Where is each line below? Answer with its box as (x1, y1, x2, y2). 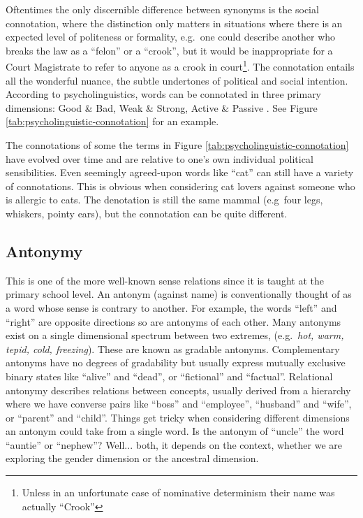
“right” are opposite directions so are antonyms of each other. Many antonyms (6, 314, 341, 329)
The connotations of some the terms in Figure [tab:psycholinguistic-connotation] (6, 138, 349, 152)
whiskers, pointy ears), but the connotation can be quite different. (6, 206, 288, 220)
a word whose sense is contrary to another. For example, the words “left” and (6, 300, 337, 315)
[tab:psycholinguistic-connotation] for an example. (6, 114, 219, 129)
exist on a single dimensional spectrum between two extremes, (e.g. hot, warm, (6, 328, 344, 343)
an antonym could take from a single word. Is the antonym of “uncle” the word (6, 424, 344, 438)
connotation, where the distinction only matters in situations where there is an (6, 15, 343, 30)
